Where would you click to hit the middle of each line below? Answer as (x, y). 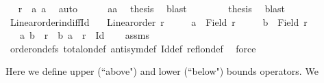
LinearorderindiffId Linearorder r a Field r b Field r (159, 21)
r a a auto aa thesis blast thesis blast (152, 8)
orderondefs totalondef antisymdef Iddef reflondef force (133, 48)
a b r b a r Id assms (84, 35)
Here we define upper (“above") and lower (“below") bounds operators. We (162, 71)
